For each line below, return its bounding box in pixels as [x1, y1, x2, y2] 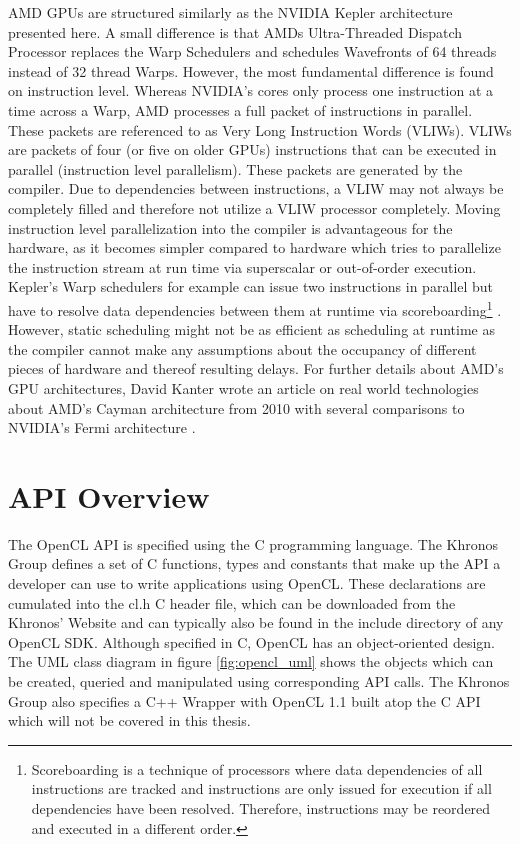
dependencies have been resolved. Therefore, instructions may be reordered [31, 797, 491, 818]
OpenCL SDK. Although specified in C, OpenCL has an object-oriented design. [8, 631, 496, 652]
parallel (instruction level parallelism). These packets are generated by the [8, 158, 463, 179]
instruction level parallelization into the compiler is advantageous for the [8, 217, 453, 238]
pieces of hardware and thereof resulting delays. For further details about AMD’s [8, 358, 504, 379]
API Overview [8, 475, 210, 516]
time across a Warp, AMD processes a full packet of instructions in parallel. [8, 99, 473, 120]
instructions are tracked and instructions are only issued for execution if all [31, 778, 492, 799]
